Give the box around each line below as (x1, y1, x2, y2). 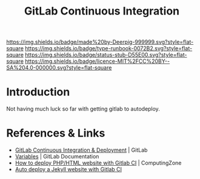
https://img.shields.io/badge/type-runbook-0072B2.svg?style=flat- (25, 45, 193, 52)
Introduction (6, 85, 70, 99)
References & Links (6, 126, 105, 140)
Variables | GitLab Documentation (15, 153, 99, 160)
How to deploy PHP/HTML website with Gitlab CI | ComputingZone (15, 159, 182, 167)
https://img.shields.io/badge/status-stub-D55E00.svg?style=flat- (25, 51, 187, 59)
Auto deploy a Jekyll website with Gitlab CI (15, 166, 122, 173)
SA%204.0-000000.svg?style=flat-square (6, 64, 112, 71)
